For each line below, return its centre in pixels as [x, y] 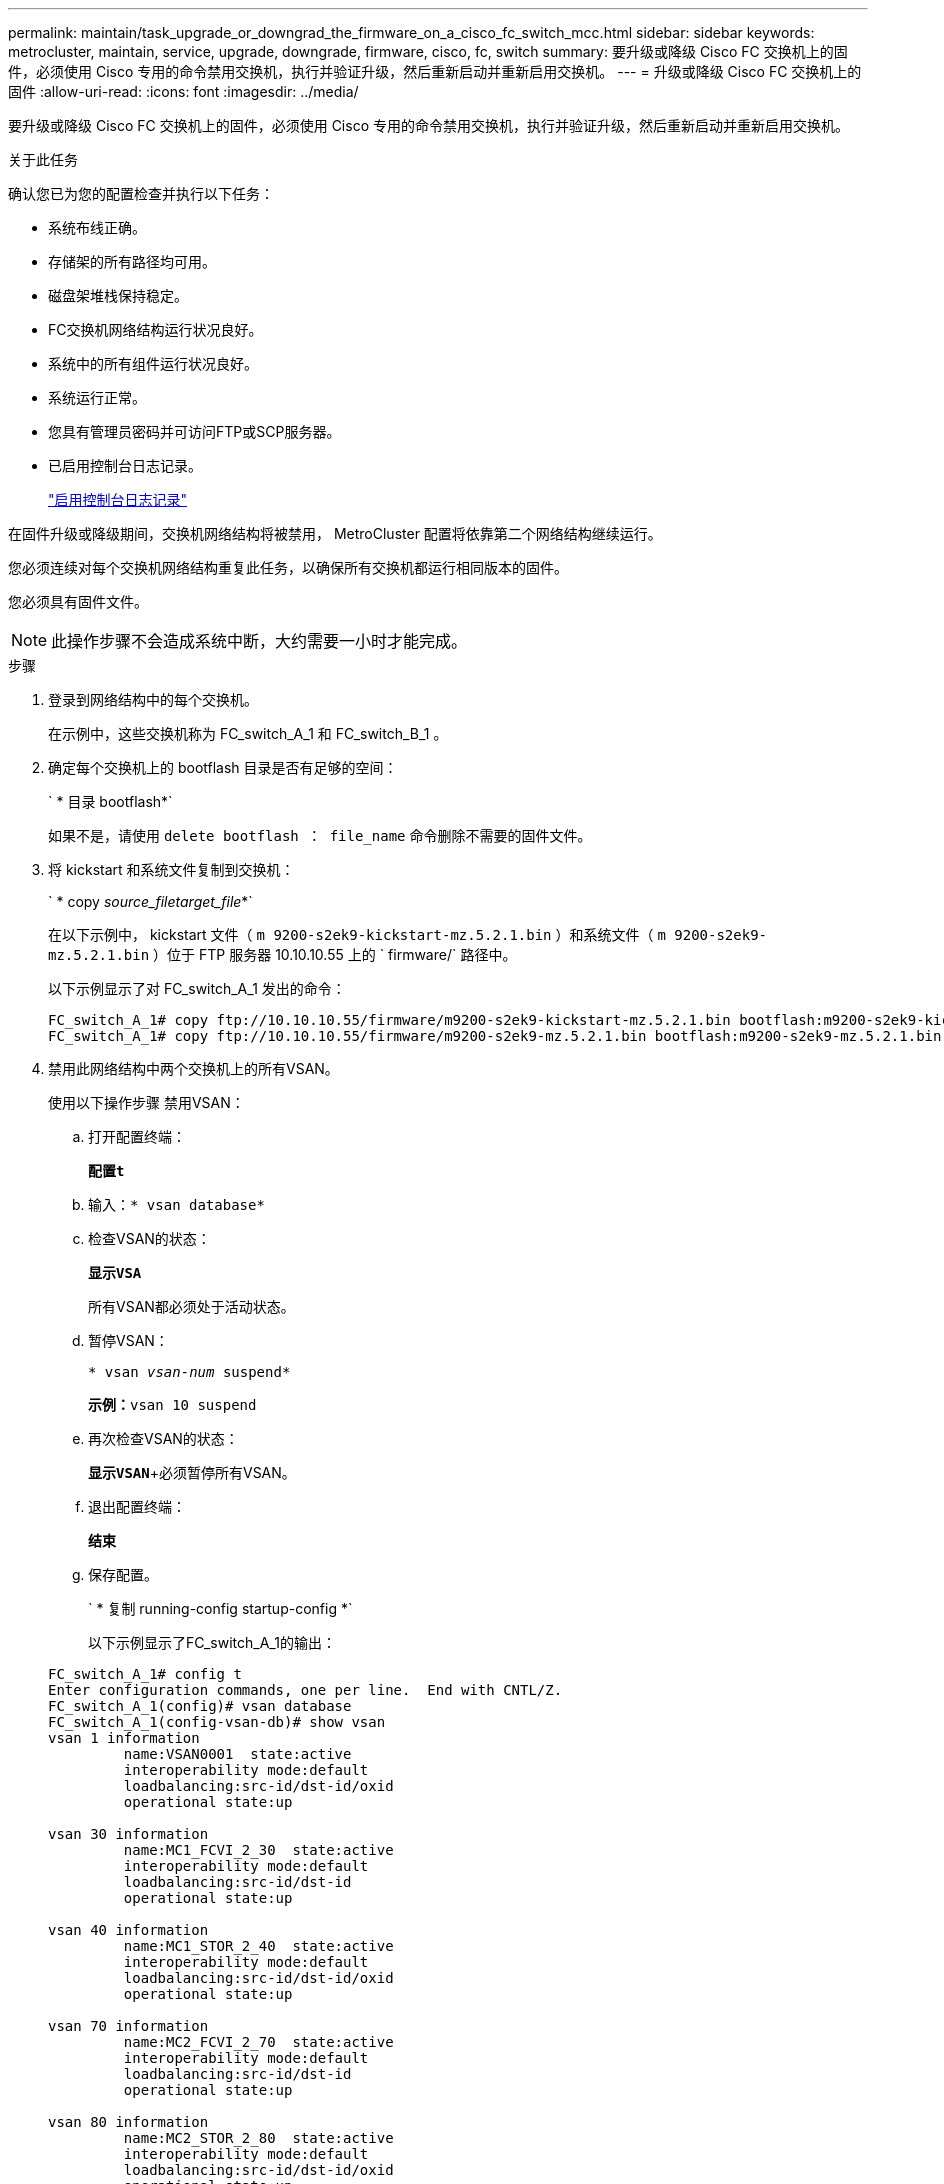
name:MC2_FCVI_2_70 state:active [258, 2042]
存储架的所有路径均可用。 [132, 261]
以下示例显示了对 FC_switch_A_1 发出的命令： [197, 988]
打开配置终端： [137, 1136]
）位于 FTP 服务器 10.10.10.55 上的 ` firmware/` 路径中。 [335, 954]
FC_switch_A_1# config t [145, 1674]
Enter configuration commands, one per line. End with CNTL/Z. [305, 1690]
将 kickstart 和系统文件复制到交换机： [171, 869]
